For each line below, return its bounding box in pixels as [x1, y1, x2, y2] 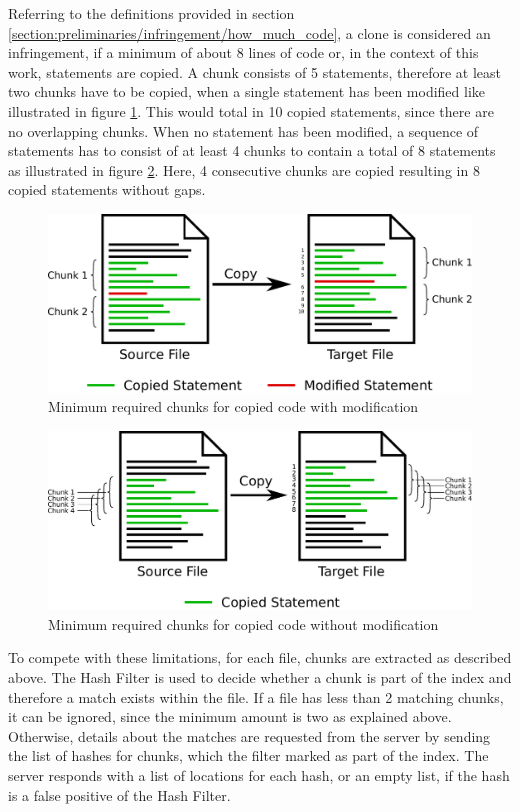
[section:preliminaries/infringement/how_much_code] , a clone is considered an [8, 22, 491, 43]
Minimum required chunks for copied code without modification [48, 613, 439, 634]
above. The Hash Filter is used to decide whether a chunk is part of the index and [8, 667, 512, 688]
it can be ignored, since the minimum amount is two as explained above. [8, 706, 452, 727]
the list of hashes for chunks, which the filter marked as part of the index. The [8, 745, 489, 766]
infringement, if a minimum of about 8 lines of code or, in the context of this [8, 42, 479, 63]
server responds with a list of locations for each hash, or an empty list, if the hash [8, 765, 510, 786]
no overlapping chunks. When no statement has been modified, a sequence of [8, 120, 479, 141]
